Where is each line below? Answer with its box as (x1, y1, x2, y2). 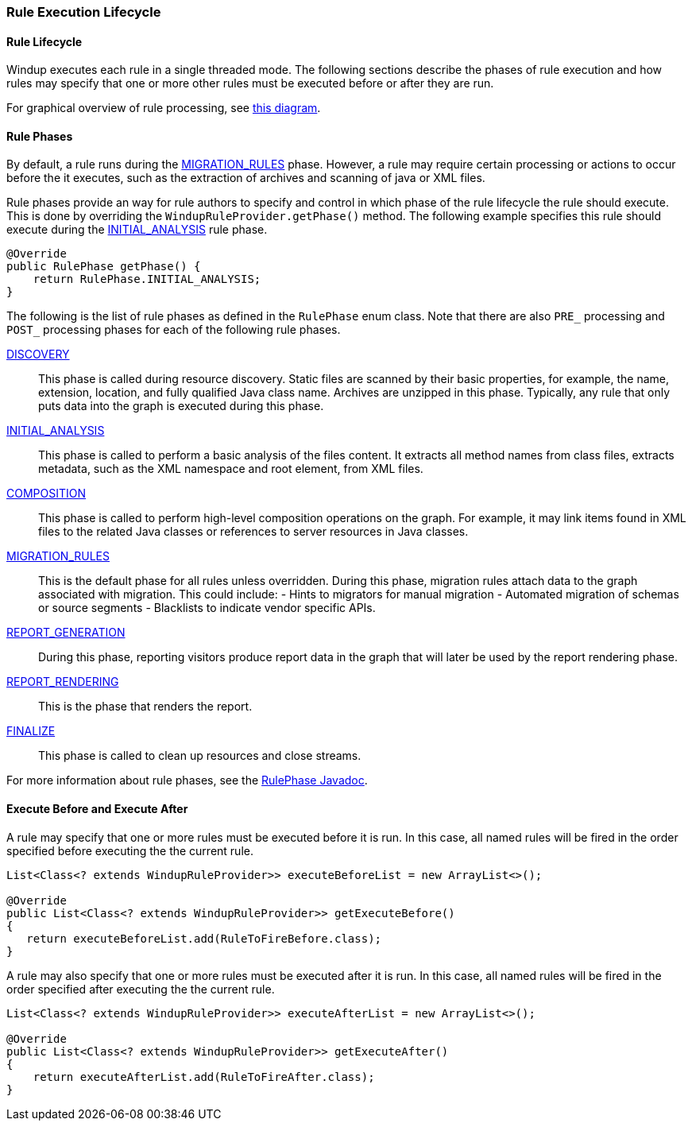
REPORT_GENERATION (6, 625, 126, 640)
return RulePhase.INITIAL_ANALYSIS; (33, 273, 261, 286)
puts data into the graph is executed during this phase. (38, 399, 324, 413)
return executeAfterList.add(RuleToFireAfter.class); (33, 1070, 375, 1083)
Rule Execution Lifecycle (6, 4, 161, 20)
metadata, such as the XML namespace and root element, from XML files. (38, 462, 423, 476)
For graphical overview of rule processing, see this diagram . (6, 101, 321, 115)
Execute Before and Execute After (6, 802, 188, 816)
